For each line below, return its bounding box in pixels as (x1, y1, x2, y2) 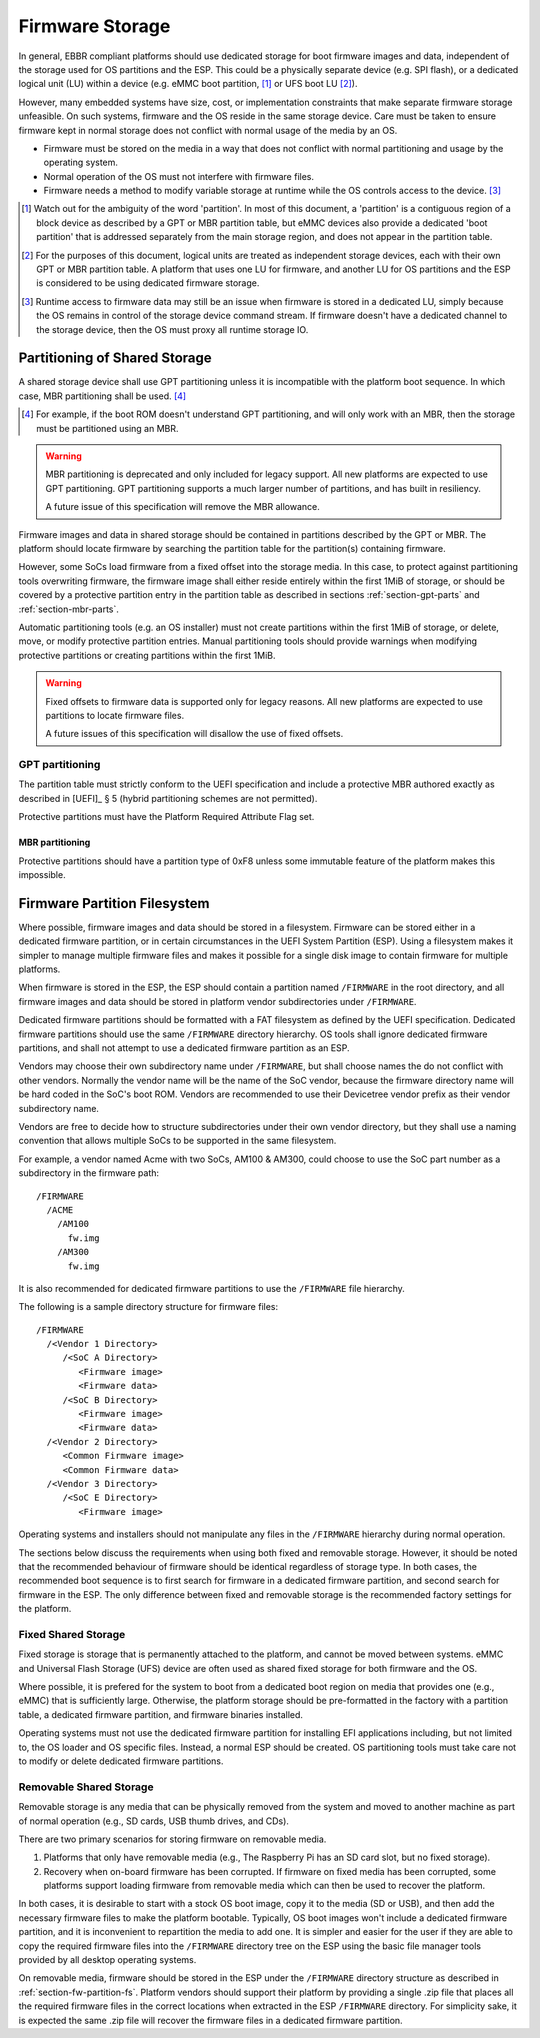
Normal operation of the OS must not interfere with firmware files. (43, 170, 315, 182)
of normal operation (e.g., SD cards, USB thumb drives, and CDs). (18, 1815, 290, 1827)
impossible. (18, 869, 66, 880)
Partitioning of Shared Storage (18, 350, 212, 367)
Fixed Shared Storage (18, 1627, 126, 1641)
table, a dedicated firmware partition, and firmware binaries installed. (18, 1708, 304, 1720)
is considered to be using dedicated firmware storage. (36, 277, 260, 289)
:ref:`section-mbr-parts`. (18, 603, 120, 615)
